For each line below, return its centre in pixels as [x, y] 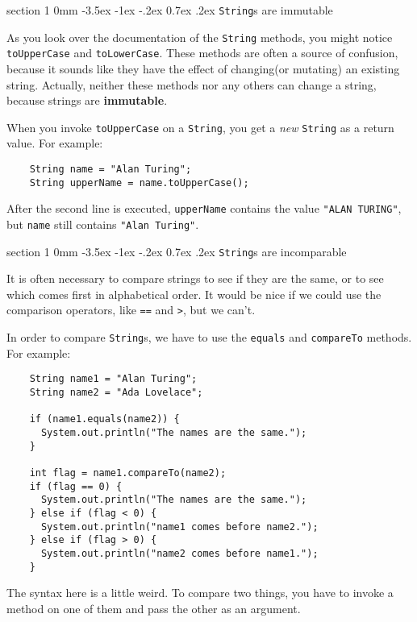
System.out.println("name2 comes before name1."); [179, 553]
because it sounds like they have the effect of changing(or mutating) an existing [203, 68]
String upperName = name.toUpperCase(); [139, 182]
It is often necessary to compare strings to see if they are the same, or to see [195, 278]
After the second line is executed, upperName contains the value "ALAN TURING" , [204, 208]
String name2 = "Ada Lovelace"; [116, 393]
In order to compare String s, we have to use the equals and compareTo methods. [209, 337]
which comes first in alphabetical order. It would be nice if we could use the [194, 294]
